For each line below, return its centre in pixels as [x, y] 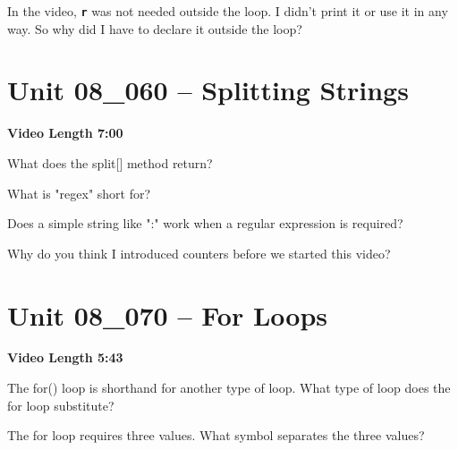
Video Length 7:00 [65, 133]
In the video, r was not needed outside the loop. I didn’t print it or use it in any [228, 11]
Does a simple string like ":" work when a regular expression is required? [205, 223]
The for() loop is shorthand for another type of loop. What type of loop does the [229, 388]
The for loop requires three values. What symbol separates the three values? [216, 435]
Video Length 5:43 [65, 357]
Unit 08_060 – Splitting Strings [208, 90]
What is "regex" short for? [79, 193]
